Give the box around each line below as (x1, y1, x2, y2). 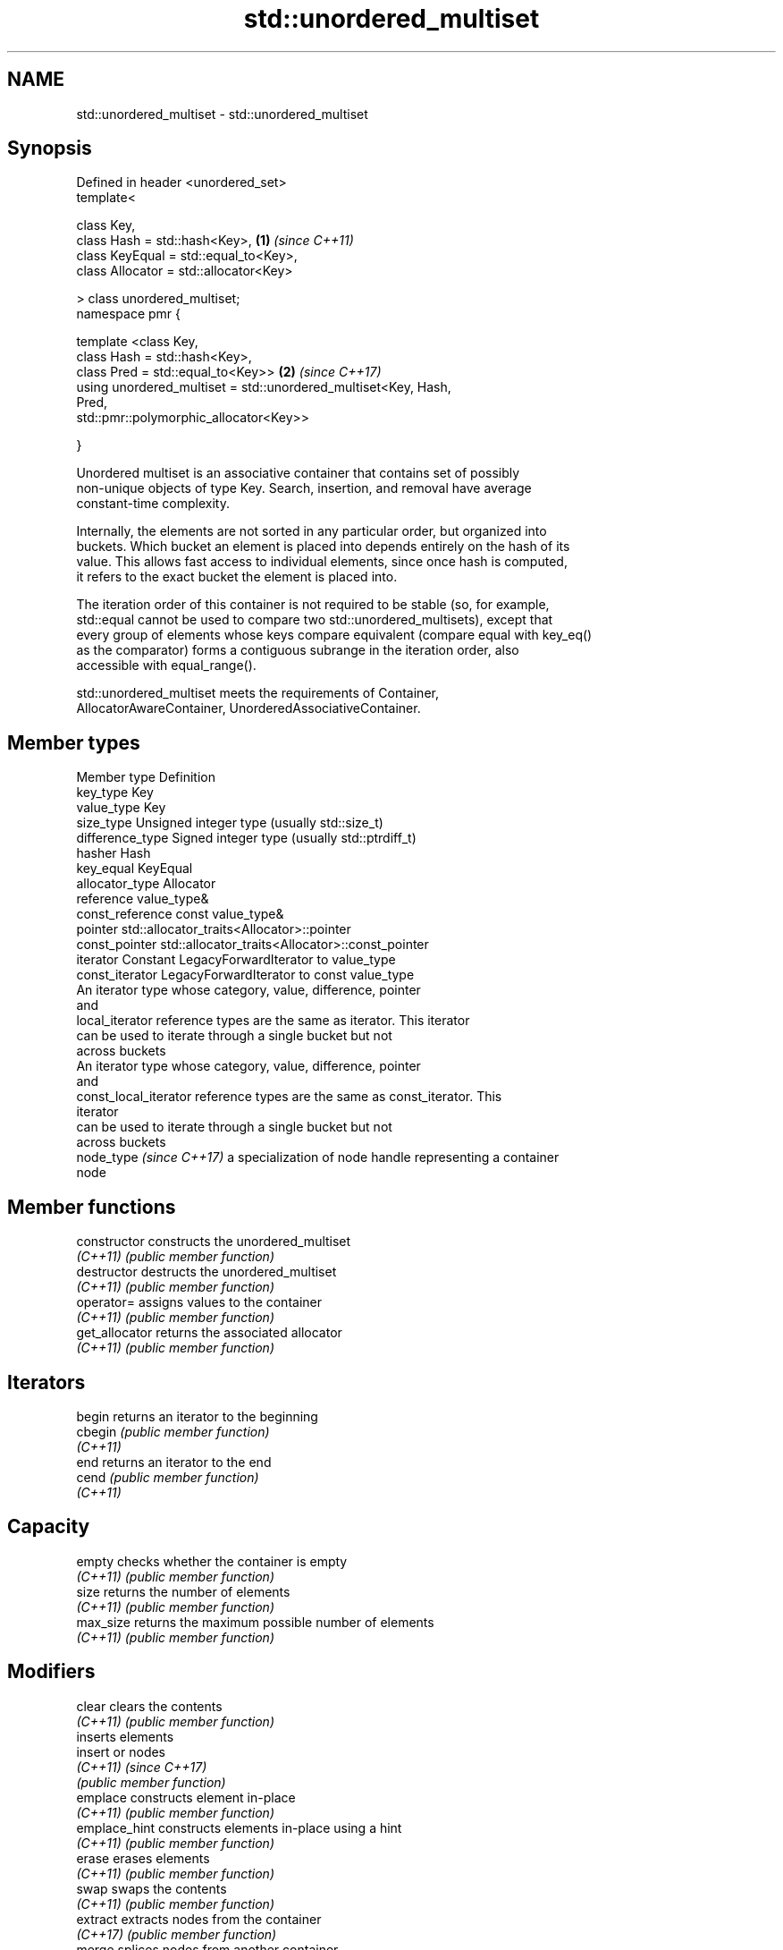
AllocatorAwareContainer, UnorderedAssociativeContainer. (76, 700, 421, 716)
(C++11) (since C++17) (76, 1759, 207, 1775)
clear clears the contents (76, 1698, 223, 1714)
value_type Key (76, 800, 166, 816)
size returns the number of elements (76, 1583, 290, 1599)
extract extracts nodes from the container (76, 1911, 322, 1927)
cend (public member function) (76, 1469, 259, 1485)
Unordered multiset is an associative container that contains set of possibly (76, 465, 520, 481)
